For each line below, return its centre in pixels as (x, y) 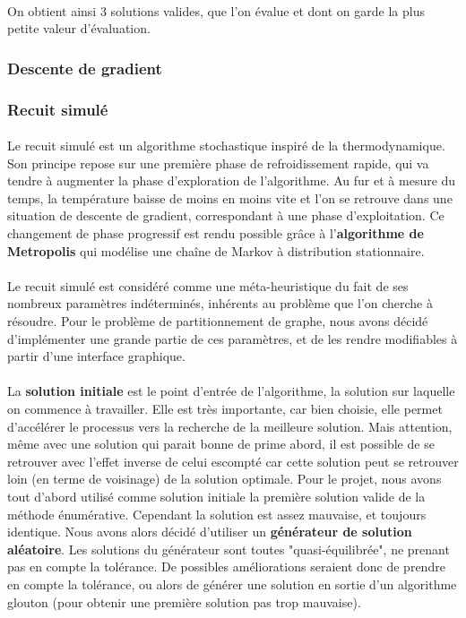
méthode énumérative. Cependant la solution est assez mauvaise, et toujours (217, 514)
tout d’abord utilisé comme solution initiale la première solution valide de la (216, 496)
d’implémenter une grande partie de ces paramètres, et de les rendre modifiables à (233, 338)
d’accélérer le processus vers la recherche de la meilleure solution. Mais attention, (230, 426)
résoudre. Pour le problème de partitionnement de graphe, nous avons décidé (218, 321)
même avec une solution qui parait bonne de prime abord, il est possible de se (221, 444)
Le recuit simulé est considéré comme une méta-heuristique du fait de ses (208, 285)
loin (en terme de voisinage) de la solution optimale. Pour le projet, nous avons (224, 479)
